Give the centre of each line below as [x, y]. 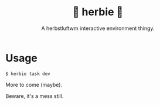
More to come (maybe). [34, 84]
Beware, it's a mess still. [35, 96]
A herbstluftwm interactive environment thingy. [98, 28]
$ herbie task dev [28, 74]
